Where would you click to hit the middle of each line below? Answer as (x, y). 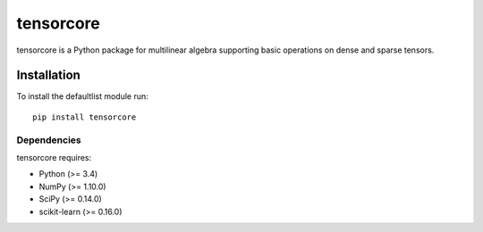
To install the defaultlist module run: (83, 96)
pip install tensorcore (85, 117)
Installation (48, 75)
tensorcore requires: (54, 157)
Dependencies (49, 140)
